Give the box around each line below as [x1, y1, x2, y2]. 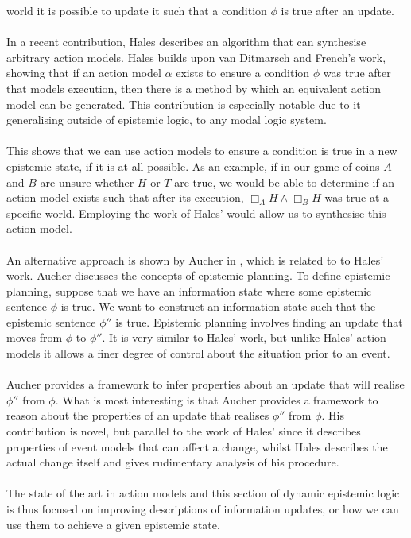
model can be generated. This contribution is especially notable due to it [6, 95, 361, 112]
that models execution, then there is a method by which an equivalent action [6, 79, 382, 96]
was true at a [324, 189, 390, 206]
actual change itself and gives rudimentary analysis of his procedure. [6, 454, 339, 470]
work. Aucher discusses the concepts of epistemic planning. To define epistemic [6, 267, 390, 284]
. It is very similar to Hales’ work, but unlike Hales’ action [102, 329, 386, 346]
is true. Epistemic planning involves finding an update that [115, 313, 403, 330]
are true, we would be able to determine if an [174, 173, 395, 190]
